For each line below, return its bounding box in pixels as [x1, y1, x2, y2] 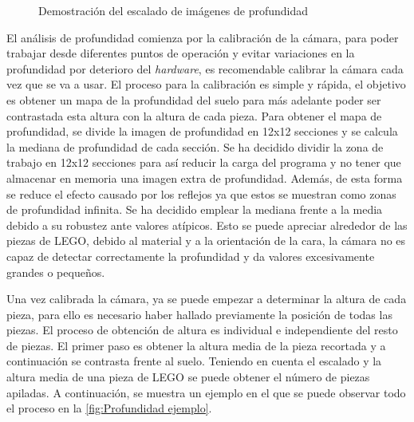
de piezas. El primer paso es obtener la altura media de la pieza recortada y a [6, 337, 386, 353]
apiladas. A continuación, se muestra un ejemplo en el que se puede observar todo [6, 384, 406, 400]
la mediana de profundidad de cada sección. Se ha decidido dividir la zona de [6, 138, 384, 155]
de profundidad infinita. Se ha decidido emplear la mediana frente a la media [6, 201, 383, 218]
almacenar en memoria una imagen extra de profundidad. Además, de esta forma [6, 169, 403, 186]
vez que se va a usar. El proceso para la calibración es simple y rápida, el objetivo [6, 76, 406, 93]
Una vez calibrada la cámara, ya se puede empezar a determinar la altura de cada [6, 290, 407, 307]
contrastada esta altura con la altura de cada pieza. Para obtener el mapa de [6, 107, 382, 124]
